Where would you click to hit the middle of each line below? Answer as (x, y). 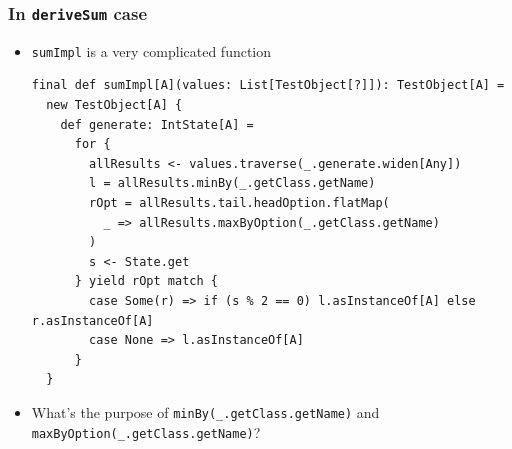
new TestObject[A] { (114, 105)
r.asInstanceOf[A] (92, 320)
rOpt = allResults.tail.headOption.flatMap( (239, 203)
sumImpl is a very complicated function (151, 50)
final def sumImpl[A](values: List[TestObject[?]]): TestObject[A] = (268, 85)
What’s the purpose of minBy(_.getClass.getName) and (205, 411)
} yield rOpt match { (146, 281)
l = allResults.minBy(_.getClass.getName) (232, 183)
